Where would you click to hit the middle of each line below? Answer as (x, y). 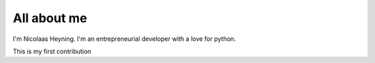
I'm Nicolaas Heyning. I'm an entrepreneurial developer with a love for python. (124, 39)
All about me (50, 18)
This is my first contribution (52, 51)
